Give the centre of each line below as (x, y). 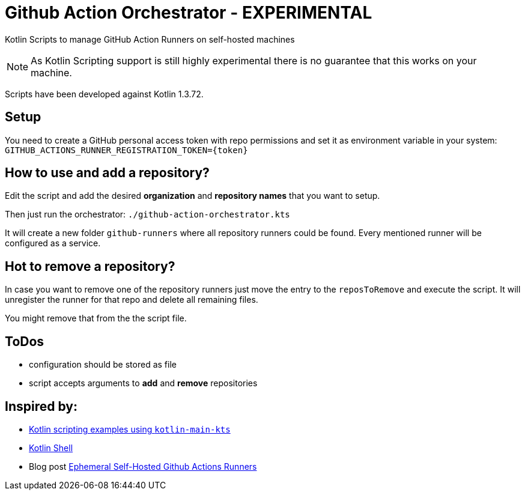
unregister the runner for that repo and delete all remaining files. (132, 300)
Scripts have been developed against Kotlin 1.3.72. (104, 94)
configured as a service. (53, 243)
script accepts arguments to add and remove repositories (143, 383)
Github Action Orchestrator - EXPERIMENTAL (189, 13)
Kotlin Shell (51, 448)
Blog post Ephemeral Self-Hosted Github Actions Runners (143, 466)
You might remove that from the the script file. (96, 318)
